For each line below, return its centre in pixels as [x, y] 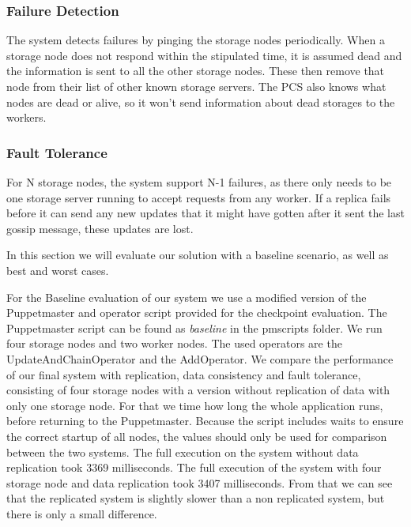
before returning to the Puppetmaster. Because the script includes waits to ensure [205, 421]
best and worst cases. [58, 270]
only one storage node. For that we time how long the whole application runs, [195, 405]
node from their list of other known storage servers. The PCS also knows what [196, 86]
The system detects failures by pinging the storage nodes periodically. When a [196, 40]
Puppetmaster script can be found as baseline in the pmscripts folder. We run [194, 327]
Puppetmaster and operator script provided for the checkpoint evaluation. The [197, 312]
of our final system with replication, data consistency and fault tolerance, [184, 374]
